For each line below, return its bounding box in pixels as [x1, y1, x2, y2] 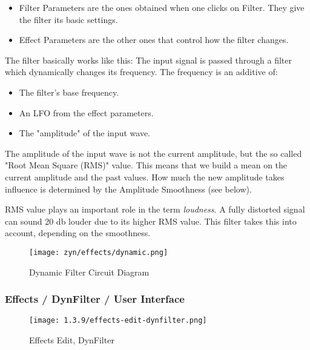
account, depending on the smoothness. [5, 226, 151, 239]
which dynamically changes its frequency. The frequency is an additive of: [5, 65, 278, 78]
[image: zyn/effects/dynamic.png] [29, 248, 168, 257]
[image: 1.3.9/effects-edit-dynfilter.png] [29, 316, 207, 325]
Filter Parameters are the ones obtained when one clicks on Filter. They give [19, 1, 305, 13]
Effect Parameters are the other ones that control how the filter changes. [19, 33, 289, 46]
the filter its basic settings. [19, 13, 118, 25]
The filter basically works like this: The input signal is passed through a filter [5, 53, 292, 66]
